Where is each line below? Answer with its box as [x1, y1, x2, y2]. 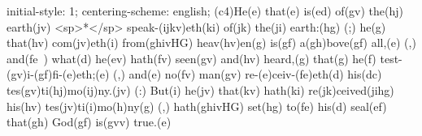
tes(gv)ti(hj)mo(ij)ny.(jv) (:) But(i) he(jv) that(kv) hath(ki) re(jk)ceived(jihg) [7, 81, 394, 98]
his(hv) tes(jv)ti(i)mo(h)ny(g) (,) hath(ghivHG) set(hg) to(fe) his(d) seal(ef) [7, 97, 387, 114]
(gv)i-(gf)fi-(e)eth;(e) [7, 66, 110, 83]
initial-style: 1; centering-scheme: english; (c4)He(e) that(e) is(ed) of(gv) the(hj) [7, 2, 403, 19]
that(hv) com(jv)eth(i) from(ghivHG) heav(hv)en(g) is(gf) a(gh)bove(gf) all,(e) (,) [7, 34, 416, 51]
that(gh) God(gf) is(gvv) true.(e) [7, 113, 172, 130]
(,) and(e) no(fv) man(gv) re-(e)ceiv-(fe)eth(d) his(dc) [113, 66, 382, 83]
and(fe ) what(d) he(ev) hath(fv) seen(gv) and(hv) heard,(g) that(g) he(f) [7, 49, 376, 66]
